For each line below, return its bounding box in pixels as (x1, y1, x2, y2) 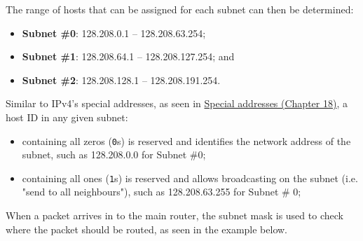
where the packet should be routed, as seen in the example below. (6, 221, 287, 236)
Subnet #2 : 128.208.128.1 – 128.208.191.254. (22, 72, 221, 87)
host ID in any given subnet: (6, 109, 128, 124)
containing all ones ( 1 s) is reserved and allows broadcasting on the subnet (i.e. (22, 170, 358, 185)
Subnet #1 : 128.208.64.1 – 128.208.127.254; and (22, 49, 235, 64)
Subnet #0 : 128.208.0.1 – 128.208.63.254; (22, 25, 206, 40)
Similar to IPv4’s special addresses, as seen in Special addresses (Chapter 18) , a (6, 96, 348, 111)
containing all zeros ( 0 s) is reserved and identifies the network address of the (22, 133, 351, 148)
